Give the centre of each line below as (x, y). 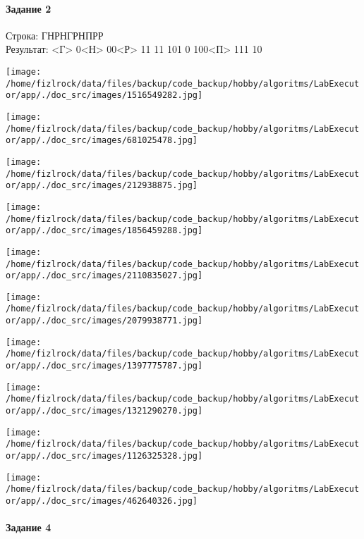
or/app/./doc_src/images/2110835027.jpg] (104, 276)
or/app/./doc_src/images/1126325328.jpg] (104, 456)
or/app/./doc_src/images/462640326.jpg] (102, 501)
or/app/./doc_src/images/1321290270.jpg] (104, 411)
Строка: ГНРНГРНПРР (55, 35)
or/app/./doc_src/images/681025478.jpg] (102, 141)
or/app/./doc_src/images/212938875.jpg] (102, 186)
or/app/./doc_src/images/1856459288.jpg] (104, 231)
